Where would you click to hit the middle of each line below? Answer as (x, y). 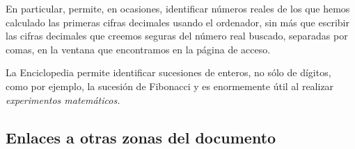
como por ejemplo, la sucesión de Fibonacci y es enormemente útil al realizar (170, 86)
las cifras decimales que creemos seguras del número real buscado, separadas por (177, 36)
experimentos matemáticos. (63, 99)
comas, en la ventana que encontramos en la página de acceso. (138, 49)
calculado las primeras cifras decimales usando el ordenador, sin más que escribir (177, 22)
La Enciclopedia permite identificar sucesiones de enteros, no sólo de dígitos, (168, 72)
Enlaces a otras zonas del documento (141, 137)
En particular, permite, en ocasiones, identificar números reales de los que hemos (178, 8)
